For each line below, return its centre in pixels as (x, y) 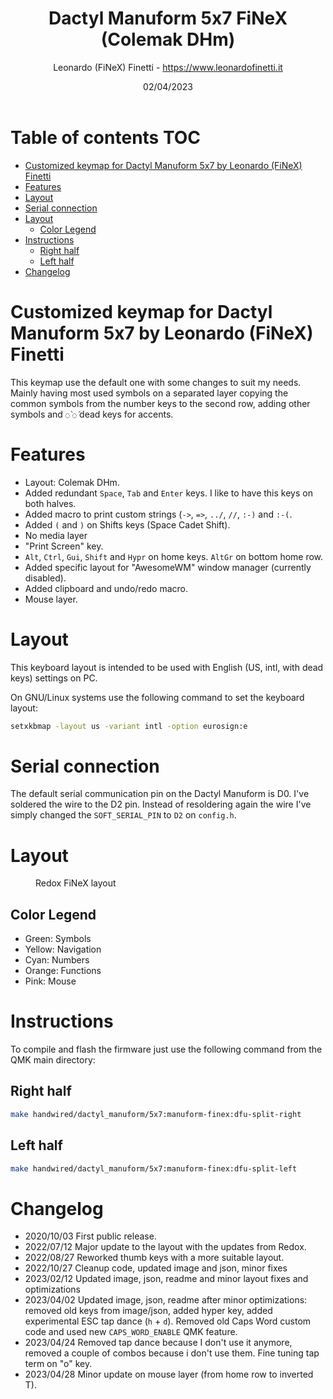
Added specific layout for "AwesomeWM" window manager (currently (168, 567)
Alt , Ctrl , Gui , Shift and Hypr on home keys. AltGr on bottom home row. (174, 556)
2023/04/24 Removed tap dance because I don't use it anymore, (158, 1343)
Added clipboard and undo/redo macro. (106, 588)
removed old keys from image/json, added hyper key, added (148, 1311)
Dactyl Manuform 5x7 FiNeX (168, 18)
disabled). (45, 578)
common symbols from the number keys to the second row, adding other (160, 403)
